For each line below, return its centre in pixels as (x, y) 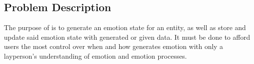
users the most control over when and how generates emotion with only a (114, 46)
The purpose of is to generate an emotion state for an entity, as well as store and (125, 27)
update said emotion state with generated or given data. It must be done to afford (127, 37)
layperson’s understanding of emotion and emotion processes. (95, 56)
